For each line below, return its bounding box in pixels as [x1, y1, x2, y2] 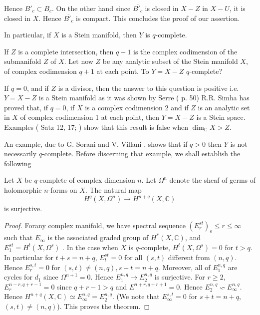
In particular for [4, 252, 53, 262]
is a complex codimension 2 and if [85, 102, 189, 112]
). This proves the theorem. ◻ [57, 301, 150, 311]
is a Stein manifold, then [61, 29, 137, 40]
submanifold [4, 56, 41, 66]
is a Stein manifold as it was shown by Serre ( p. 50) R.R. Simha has [38, 92, 250, 103]
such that [4, 232, 33, 243]
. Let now [64, 56, 93, 66]
